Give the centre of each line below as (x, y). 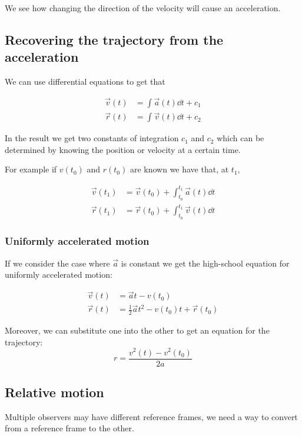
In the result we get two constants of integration (92, 138)
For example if (31, 169)
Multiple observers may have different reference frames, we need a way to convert (151, 416)
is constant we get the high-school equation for (205, 263)
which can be (240, 138)
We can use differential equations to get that (85, 81)
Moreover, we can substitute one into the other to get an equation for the (137, 330)
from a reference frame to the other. (69, 428)
